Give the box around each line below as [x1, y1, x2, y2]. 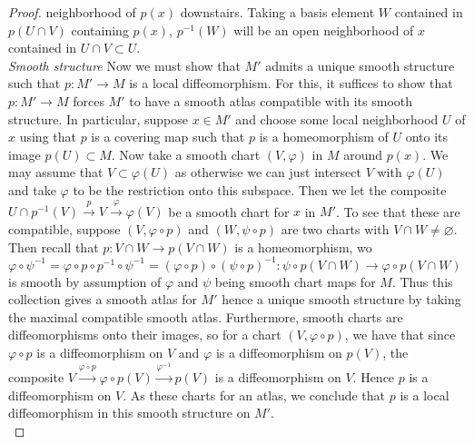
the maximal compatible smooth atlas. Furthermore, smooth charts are [8, 307, 403, 326]
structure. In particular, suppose [8, 109, 188, 128]
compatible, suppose [8, 219, 121, 238]
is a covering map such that [91, 127, 245, 146]
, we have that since [344, 325, 456, 344]
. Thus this [391, 271, 453, 291]
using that [19, 127, 76, 146]
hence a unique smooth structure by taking [222, 290, 461, 309]
